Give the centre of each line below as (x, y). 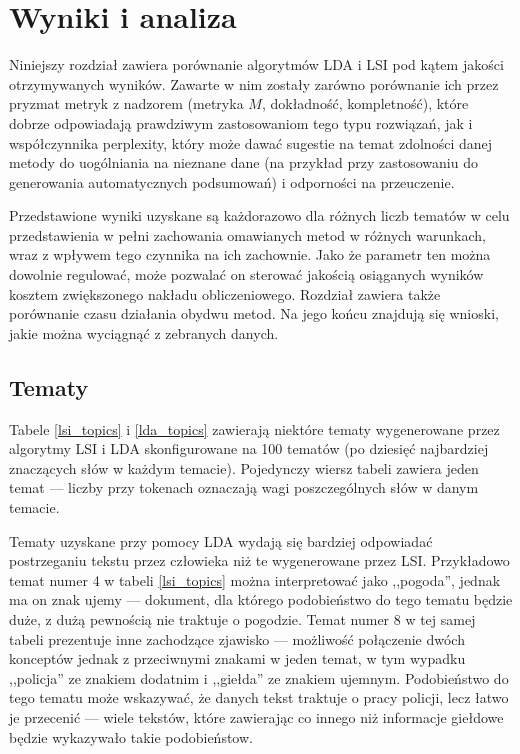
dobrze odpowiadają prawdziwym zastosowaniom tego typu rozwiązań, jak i (241, 122)
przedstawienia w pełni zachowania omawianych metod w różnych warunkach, (247, 234)
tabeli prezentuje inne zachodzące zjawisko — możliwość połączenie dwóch (237, 638)
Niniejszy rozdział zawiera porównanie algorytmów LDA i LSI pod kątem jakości (256, 64)
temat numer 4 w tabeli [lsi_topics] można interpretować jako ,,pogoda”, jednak (255, 579)
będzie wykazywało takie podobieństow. (131, 736)
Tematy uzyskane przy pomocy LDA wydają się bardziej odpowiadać (221, 540)
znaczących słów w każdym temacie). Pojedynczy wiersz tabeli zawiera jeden (244, 467)
